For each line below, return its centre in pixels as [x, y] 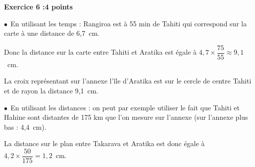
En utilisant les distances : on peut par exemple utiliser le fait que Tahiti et [125, 107]
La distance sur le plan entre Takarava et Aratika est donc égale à [104, 143]
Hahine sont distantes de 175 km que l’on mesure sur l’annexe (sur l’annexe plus [126, 117]
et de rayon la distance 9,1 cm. [51, 91]
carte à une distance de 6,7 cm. [52, 33]
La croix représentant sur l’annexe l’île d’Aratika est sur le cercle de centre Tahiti [128, 81]
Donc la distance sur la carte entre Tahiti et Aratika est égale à [101, 52]
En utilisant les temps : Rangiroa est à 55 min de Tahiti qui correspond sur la [129, 23]
